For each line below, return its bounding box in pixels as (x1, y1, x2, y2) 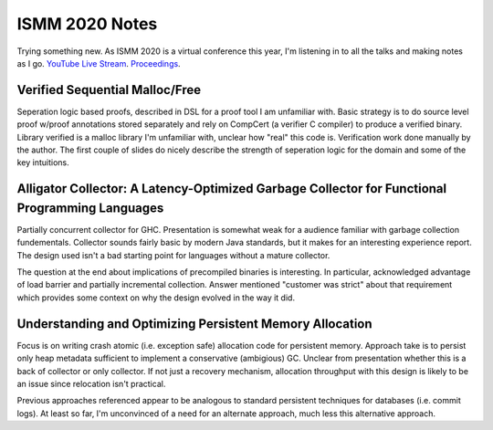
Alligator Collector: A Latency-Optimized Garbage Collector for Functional (16, 181, 447, 196)
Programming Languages (16, 200, 164, 215)
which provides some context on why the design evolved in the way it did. (16, 292, 296, 303)
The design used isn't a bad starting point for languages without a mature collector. (16, 249, 330, 260)
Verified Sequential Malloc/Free (16, 82, 202, 98)
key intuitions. (16, 157, 70, 168)
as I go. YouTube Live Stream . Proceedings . (16, 58, 182, 68)
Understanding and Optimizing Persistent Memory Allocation (16, 316, 373, 331)
